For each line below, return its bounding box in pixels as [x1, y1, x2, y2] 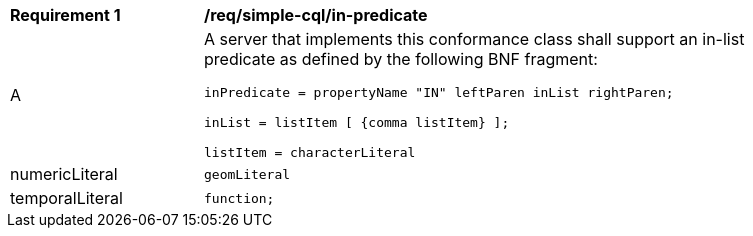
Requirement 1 [10, 5, 121, 25]
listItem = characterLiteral [204, 145, 416, 160]
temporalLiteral [10, 188, 123, 208]
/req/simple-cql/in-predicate [204, 5, 428, 25]
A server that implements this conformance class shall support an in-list [204, 29, 745, 49]
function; [204, 190, 275, 206]
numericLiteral [10, 164, 118, 184]
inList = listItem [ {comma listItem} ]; [204, 115, 510, 130]
